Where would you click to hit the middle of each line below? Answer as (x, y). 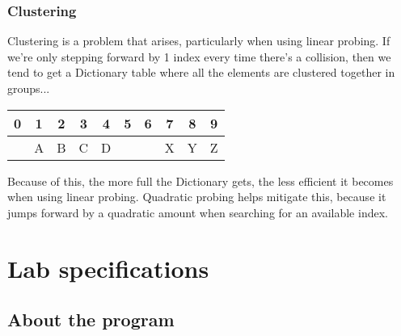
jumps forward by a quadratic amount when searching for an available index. (198, 212)
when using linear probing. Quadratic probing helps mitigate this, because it (197, 197)
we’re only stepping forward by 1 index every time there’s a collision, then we (199, 56)
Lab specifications (108, 268)
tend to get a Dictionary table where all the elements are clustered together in (201, 72)
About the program (91, 319)
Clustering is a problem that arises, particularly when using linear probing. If (199, 41)
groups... (29, 88)
